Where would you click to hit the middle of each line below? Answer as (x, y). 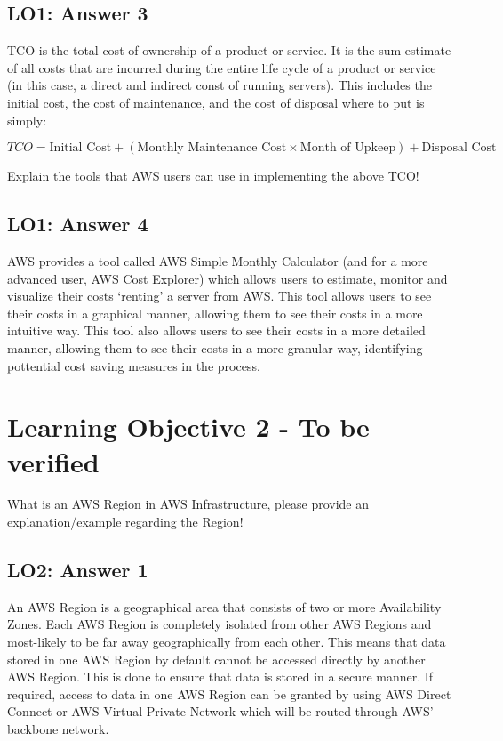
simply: (27, 120)
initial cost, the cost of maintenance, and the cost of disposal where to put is (216, 102)
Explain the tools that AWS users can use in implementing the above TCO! (213, 176)
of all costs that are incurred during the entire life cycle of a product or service (222, 67)
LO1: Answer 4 (78, 224)
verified (53, 461)
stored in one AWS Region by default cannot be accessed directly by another (216, 659)
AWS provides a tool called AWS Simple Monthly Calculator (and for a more (218, 260)
